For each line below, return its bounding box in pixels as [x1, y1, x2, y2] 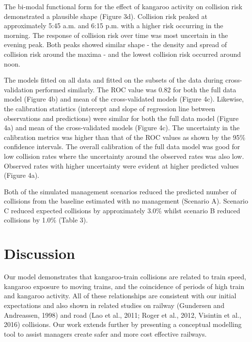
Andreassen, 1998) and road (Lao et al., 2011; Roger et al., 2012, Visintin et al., [4, 309, 241, 320]
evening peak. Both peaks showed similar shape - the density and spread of [4, 39, 227, 50]
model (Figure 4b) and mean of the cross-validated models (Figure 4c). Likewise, [4, 94, 244, 104]
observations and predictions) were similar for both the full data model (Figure [4, 113, 239, 123]
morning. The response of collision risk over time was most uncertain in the [4, 30, 228, 40]
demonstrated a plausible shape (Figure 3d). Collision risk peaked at [4, 11, 207, 21]
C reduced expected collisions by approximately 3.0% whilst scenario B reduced [4, 205, 240, 215]
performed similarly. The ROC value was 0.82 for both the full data [35, 84, 236, 94]
